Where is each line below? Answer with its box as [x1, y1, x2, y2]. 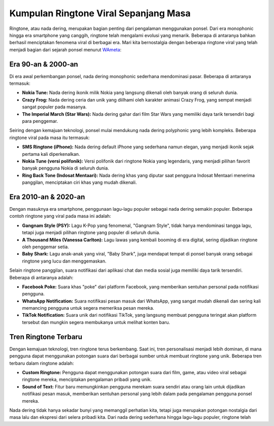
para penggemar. [22, 118, 58, 124]
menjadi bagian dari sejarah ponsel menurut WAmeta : [9, 46, 122, 53]
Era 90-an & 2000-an [9, 60, 78, 69]
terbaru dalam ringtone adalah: [9, 360, 74, 366]
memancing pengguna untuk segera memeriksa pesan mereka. [22, 305, 154, 311]
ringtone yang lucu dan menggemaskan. [22, 258, 107, 264]
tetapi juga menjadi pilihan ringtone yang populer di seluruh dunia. [22, 230, 161, 236]
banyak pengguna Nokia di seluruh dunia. [22, 165, 109, 171]
